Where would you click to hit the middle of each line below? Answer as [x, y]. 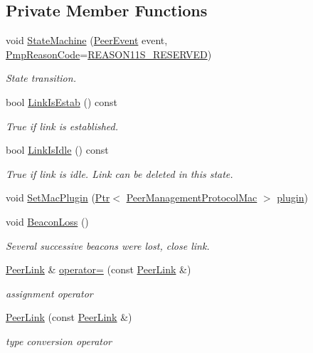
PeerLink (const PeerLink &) [69, 317]
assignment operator [49, 293]
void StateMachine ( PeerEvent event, [87, 40]
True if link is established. [62, 126]
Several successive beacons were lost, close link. [108, 245]
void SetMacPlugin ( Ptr [58, 197]
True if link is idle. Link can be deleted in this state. [120, 173]
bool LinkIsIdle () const [57, 150]
